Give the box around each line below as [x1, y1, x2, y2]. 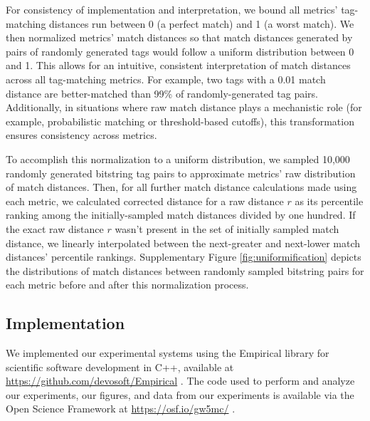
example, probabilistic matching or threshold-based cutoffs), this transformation [6, 113, 354, 128]
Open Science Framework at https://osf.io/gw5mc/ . [6, 401, 236, 416]
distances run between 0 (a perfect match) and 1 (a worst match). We [49, 16, 354, 31]
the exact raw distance [6, 221, 104, 236]
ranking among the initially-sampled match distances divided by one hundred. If [6, 207, 356, 222]
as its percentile [295, 193, 364, 208]
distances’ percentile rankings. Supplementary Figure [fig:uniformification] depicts [6, 249, 361, 264]
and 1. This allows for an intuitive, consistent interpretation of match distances [6, 58, 351, 73]
